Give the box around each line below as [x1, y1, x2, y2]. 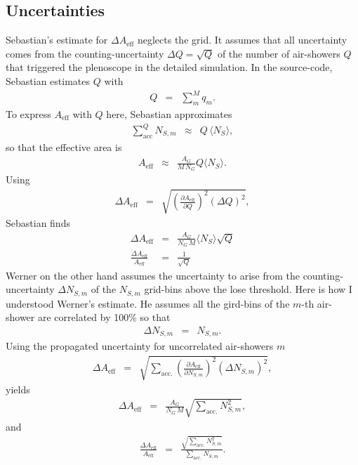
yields [6, 381, 30, 396]
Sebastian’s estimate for [6, 32, 108, 47]
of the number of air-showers [217, 46, 340, 60]
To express [6, 106, 51, 121]
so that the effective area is [6, 139, 122, 154]
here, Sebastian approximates [106, 106, 232, 121]
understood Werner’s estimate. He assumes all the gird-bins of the [6, 296, 290, 310]
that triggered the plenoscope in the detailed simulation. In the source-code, [6, 60, 333, 74]
